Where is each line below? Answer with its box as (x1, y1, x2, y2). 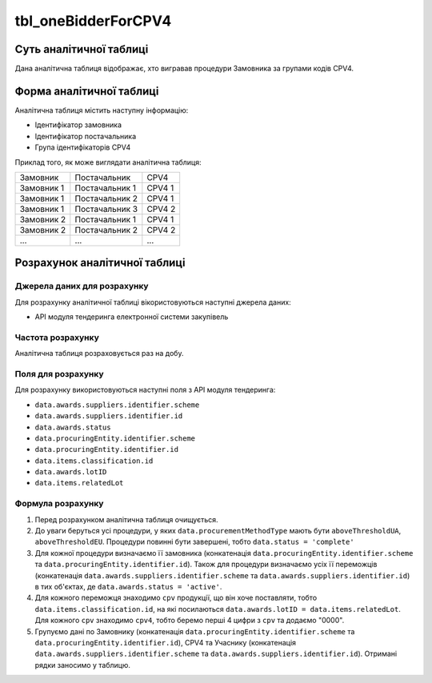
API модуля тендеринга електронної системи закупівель (34, 312, 229, 322)
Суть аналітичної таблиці (14, 42, 149, 56)
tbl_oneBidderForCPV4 (14, 12, 172, 30)
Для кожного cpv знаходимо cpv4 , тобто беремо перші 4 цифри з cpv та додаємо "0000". (34, 616, 345, 625)
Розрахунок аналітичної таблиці (14, 256, 186, 270)
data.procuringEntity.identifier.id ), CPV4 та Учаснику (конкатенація (34, 637, 296, 647)
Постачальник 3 (74, 203, 138, 214)
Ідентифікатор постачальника (34, 131, 137, 141)
